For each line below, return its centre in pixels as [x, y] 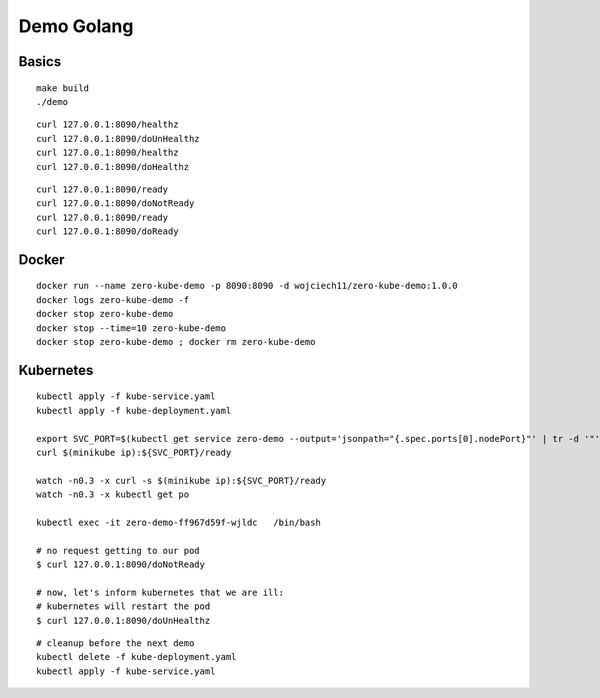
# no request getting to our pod [118, 550]
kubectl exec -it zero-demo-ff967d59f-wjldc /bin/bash [179, 522]
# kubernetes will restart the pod [123, 606]
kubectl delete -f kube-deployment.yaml [136, 657]
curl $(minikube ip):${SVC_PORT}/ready [134, 453]
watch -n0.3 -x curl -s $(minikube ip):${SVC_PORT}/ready [181, 480]
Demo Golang [76, 26]
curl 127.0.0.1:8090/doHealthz [113, 166]
